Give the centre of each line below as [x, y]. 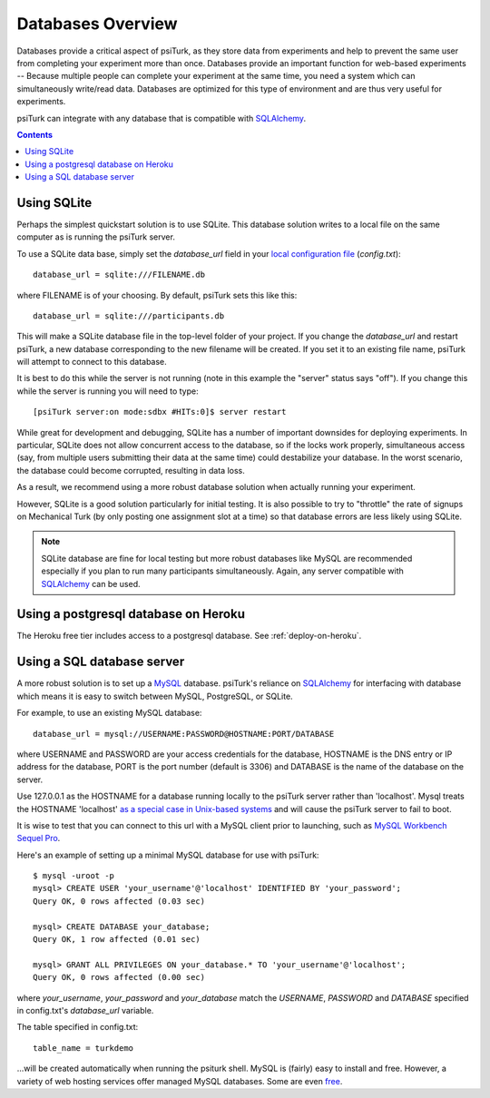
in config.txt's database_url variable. [85, 1010]
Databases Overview [97, 24]
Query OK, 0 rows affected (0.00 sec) [119, 977]
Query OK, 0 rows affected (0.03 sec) [119, 901]
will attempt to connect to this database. [92, 362]
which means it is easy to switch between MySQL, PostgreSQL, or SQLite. [155, 696]
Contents [35, 134]
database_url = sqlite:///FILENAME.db [119, 275]
